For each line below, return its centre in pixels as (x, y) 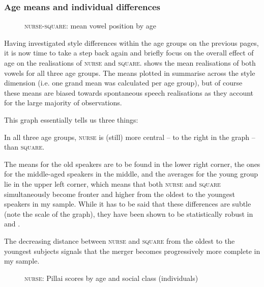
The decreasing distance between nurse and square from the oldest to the (120, 240)
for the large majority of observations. (63, 103)
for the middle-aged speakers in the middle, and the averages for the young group (131, 174)
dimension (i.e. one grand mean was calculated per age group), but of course (123, 83)
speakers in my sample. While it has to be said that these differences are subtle (128, 204)
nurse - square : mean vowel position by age (90, 26)
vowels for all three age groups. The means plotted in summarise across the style (130, 73)
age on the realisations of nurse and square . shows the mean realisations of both (130, 63)
